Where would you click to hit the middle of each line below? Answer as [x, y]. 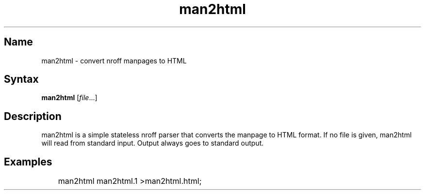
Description [33, 116]
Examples [28, 162]
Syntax [21, 79]
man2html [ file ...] [69, 98]
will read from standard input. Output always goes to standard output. [153, 143]
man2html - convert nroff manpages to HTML [114, 60]
